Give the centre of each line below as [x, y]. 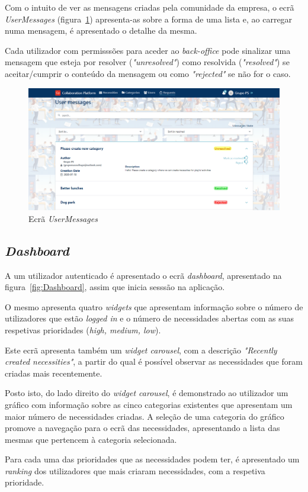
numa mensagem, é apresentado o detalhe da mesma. [101, 30]
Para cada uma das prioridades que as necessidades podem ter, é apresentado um [152, 459]
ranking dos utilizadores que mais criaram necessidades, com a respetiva [135, 470]
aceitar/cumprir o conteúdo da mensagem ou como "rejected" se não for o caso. [148, 73]
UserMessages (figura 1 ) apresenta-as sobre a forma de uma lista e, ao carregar [149, 19]
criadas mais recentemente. [54, 373]
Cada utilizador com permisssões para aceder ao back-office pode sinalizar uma [148, 50]
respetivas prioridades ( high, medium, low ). [83, 329]
